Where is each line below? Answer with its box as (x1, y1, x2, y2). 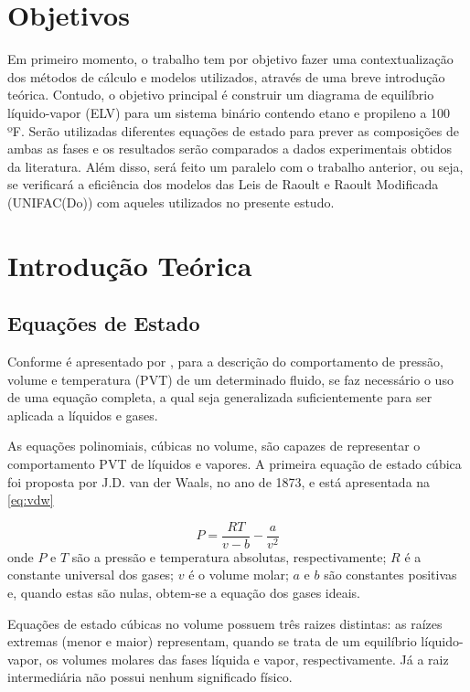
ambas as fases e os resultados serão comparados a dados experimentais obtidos (7, 139, 452, 158)
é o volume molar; (188, 565, 289, 584)
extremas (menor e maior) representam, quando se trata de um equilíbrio (7, 632, 417, 651)
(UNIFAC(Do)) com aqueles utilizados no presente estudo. (7, 192, 335, 211)
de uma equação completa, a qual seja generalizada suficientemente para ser (7, 388, 433, 407)
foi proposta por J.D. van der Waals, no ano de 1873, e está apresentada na (7, 472, 431, 491)
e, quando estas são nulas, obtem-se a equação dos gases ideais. (7, 583, 361, 602)
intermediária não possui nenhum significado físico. (7, 667, 293, 687)
